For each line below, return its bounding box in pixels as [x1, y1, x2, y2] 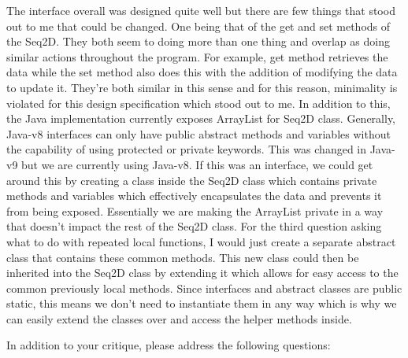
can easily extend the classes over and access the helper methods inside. [6, 310, 352, 327]
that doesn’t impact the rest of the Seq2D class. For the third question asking [6, 218, 382, 234]
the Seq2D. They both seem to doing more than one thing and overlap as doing [6, 33, 390, 50]
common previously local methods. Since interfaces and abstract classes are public [6, 279, 402, 296]
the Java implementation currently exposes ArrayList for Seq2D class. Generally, [6, 110, 396, 127]
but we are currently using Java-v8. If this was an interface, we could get [21, 156, 373, 172]
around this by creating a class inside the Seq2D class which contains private [6, 172, 377, 188]
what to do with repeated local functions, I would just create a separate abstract [6, 233, 396, 249]
